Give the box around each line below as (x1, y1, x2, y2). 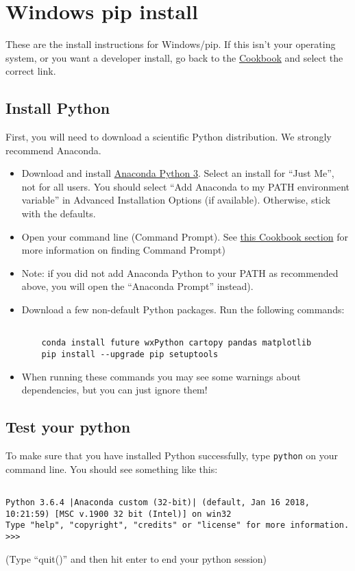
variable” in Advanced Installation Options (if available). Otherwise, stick (21, 193, 331, 207)
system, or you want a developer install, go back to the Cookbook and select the (5, 50, 343, 64)
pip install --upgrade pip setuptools (41, 349, 219, 359)
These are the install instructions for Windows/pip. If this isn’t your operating (5, 37, 336, 51)
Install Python (5, 97, 110, 119)
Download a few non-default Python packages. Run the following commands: (21, 302, 345, 317)
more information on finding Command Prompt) (21, 243, 225, 257)
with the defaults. (21, 206, 96, 221)
